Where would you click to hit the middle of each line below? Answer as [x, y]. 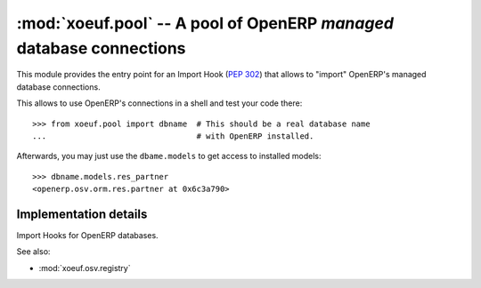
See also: [33, 252]
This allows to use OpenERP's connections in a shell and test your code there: [159, 103]
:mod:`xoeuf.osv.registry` [85, 268]
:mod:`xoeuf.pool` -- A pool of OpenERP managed [205, 23]
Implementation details [82, 214]
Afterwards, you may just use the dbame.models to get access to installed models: [169, 156]
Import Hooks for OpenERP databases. [88, 235]
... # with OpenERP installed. [173, 136]
